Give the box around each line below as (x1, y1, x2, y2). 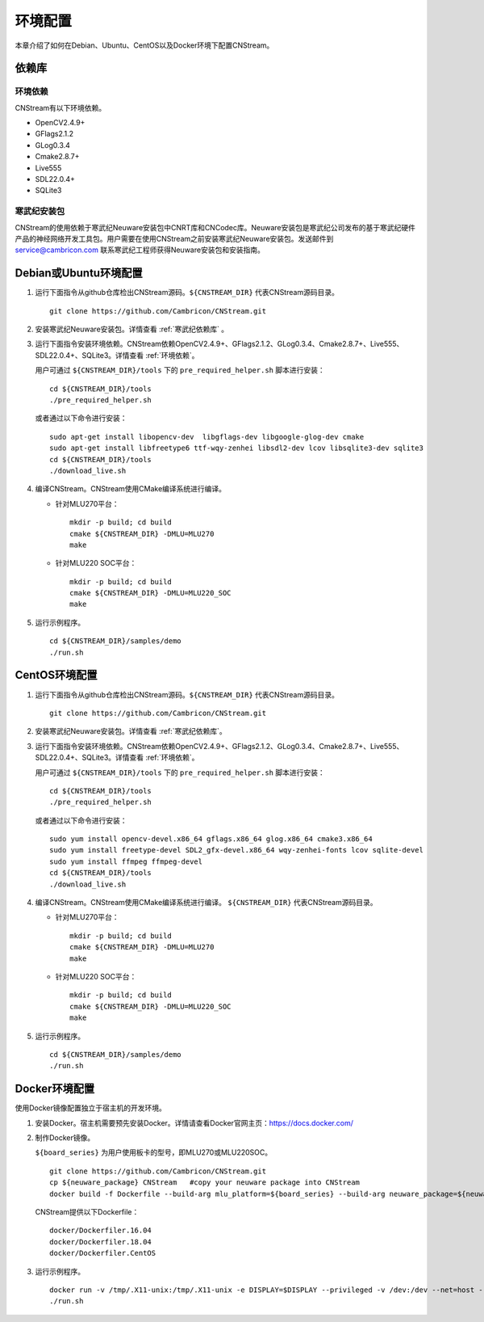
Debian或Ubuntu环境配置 (15, 267, 143, 280)
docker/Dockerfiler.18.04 (49, 1237, 152, 1246)
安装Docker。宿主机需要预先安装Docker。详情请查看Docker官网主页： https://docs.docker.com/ (35, 1118, 354, 1127)
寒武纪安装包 (15, 206, 65, 217)
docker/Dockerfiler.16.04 (49, 1226, 152, 1236)
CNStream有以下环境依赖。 (15, 103, 106, 112)
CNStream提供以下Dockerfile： (35, 1206, 140, 1216)
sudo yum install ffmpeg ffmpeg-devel (49, 857, 203, 866)
